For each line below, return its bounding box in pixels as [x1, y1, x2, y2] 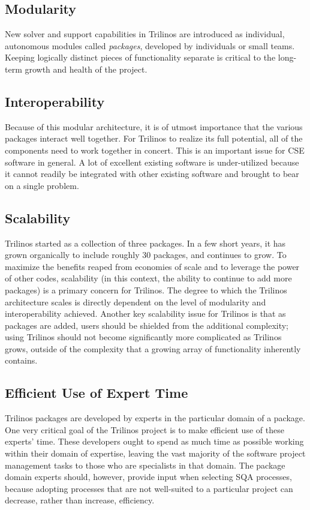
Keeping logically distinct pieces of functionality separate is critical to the [5, 51, 276, 64]
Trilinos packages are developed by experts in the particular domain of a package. [5, 412, 305, 424]
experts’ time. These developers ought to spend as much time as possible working [5, 435, 304, 448]
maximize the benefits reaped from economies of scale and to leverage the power [5, 260, 300, 272]
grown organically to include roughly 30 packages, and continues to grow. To [5, 248, 287, 261]
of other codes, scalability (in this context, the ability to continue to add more [5, 272, 292, 284]
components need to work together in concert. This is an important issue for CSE [5, 143, 305, 156]
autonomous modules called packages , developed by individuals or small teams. [5, 39, 295, 52]
